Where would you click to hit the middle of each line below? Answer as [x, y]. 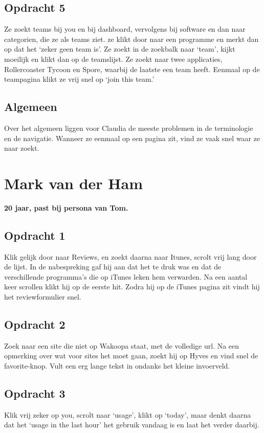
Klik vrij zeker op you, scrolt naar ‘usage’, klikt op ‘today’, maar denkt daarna [128, 414]
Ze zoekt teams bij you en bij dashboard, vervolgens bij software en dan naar [125, 29]
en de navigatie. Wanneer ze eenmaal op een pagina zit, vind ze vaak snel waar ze [132, 138]
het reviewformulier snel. [43, 297]
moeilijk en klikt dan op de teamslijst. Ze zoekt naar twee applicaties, [113, 59]
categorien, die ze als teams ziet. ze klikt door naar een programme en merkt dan [131, 39]
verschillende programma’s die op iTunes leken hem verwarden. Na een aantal [126, 276]
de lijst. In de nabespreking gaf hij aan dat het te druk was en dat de [113, 267]
